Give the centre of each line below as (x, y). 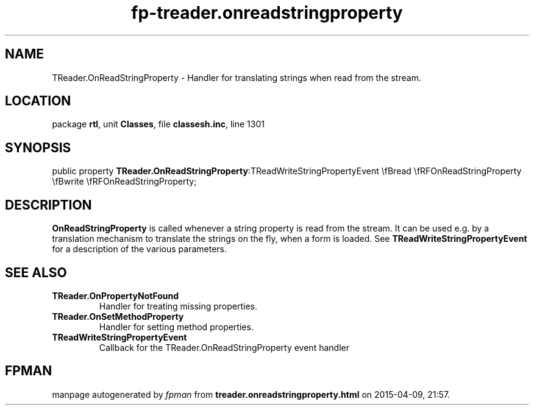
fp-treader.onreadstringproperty (267, 13)
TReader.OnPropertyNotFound (116, 295)
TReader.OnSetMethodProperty (118, 316)
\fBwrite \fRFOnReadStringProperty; (124, 182)
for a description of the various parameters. (139, 249)
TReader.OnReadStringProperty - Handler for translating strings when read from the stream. (237, 77)
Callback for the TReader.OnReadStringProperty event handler (224, 347)
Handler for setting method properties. (176, 327)
